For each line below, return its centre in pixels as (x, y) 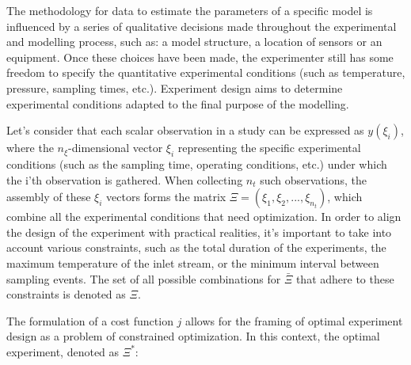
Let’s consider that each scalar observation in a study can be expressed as (185, 130)
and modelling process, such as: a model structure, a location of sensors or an (194, 42)
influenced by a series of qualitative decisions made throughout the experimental (202, 26)
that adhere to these (345, 278)
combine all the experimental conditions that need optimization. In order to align (204, 217)
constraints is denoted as (66, 294)
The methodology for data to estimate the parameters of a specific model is (190, 10)
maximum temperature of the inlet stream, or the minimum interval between (193, 262)
